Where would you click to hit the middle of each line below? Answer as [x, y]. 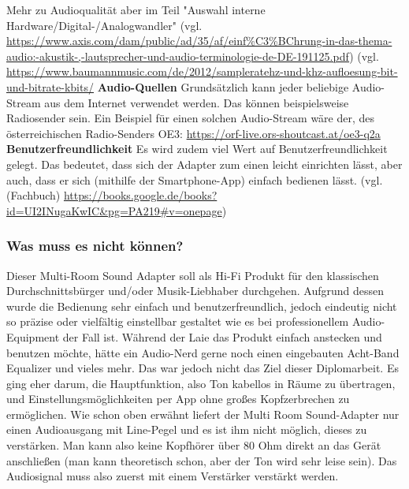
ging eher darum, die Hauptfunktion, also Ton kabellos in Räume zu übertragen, [201, 383]
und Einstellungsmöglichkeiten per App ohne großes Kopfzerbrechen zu [178, 399]
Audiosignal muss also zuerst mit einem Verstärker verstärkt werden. [173, 476]
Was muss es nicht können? [95, 246]
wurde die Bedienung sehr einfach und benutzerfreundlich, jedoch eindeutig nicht [202, 306]
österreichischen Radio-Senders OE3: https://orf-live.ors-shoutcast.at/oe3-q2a [193, 133]
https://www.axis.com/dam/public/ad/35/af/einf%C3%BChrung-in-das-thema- [199, 41]
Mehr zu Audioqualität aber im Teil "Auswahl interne [136, 9]
